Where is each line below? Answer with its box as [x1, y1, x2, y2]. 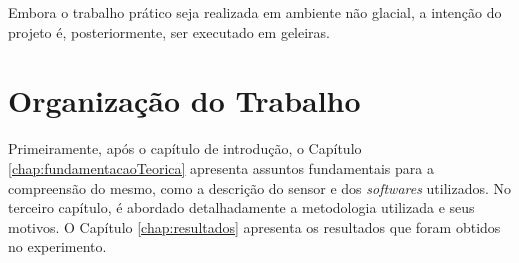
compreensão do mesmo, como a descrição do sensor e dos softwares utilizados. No [8, 177, 512, 198]
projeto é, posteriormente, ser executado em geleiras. [8, 21, 330, 42]
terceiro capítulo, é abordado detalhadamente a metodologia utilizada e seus [8, 197, 475, 218]
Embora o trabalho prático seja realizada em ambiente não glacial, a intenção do [8, 2, 502, 22]
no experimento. [8, 236, 107, 257]
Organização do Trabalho [8, 80, 361, 121]
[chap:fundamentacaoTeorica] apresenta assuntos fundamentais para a [8, 157, 434, 178]
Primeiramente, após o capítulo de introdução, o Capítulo [8, 138, 362, 159]
